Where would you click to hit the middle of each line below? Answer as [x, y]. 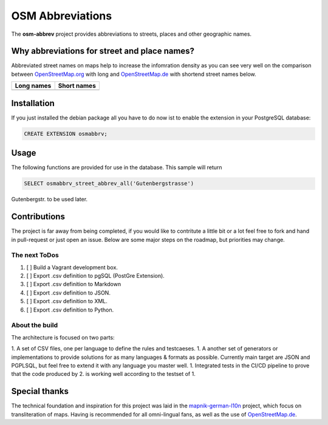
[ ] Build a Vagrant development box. [72, 267]
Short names [77, 86]
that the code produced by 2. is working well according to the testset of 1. [103, 374]
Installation [33, 103]
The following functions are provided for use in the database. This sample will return [117, 167]
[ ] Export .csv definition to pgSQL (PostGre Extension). [96, 276]
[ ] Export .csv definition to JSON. [68, 293]
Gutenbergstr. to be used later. [50, 199]
